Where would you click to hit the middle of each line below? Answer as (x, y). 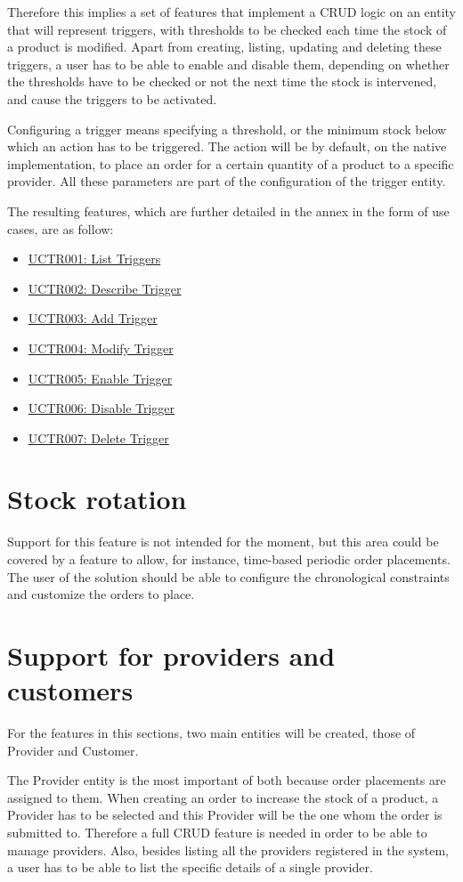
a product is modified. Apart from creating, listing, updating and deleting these (224, 47)
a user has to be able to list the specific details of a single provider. (190, 867)
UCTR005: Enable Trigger (100, 378)
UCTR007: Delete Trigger (98, 437)
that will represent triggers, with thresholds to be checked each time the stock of (227, 29)
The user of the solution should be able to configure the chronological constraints (228, 576)
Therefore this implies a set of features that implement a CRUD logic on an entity (231, 12)
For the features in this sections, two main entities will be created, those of (211, 733)
